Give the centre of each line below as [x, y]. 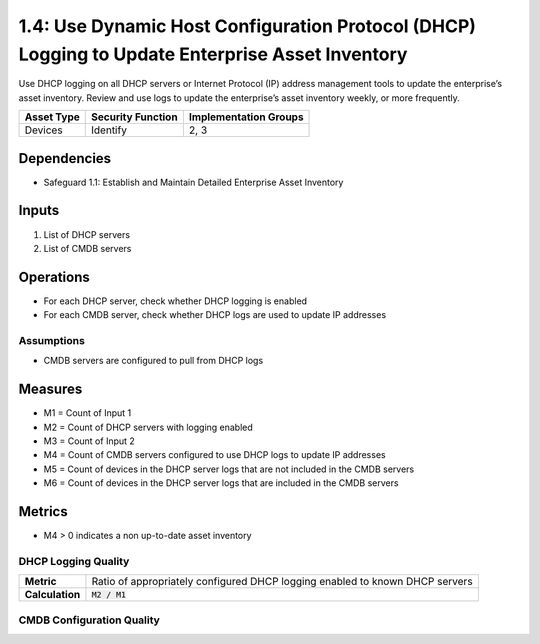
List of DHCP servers [86, 234]
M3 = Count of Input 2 [89, 441]
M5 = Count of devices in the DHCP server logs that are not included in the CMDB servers [229, 469]
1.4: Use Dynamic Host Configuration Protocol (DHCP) [247, 26]
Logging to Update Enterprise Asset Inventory [213, 54]
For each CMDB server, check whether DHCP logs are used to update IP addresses [215, 315]
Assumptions [51, 340]
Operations [54, 276]
